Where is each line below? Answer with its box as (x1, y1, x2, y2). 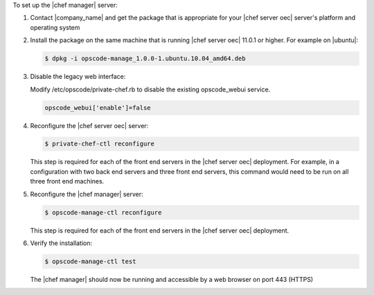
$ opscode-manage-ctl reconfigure (44, 208, 162, 216)
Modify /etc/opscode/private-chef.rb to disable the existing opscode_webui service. (30, 85, 271, 93)
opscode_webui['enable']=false (44, 104, 152, 111)
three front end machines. (30, 177, 105, 186)
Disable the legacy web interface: (30, 73, 126, 81)
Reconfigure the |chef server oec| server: (30, 121, 149, 129)
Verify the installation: (30, 239, 93, 247)
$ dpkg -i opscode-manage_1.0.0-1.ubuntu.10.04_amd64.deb (44, 55, 246, 62)
